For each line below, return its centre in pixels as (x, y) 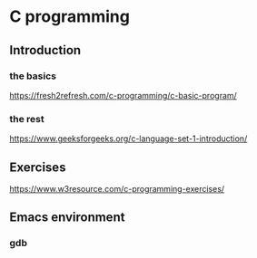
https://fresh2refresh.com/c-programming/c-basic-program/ (124, 95)
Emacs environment (67, 218)
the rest (27, 119)
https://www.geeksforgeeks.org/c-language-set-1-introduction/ (128, 139)
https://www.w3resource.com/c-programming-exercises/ (117, 188)
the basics (33, 76)
